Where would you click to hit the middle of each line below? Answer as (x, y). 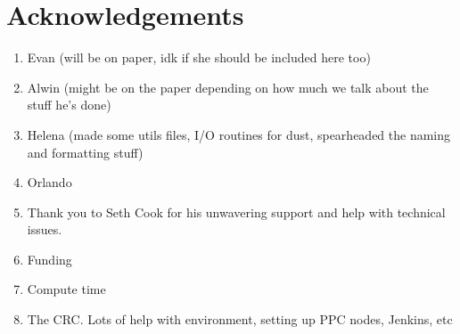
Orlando (49, 182)
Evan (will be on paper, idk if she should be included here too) (199, 57)
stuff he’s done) (69, 105)
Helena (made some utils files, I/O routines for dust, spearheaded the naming (239, 134)
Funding (49, 259)
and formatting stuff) (85, 152)
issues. (45, 229)
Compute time (66, 289)
